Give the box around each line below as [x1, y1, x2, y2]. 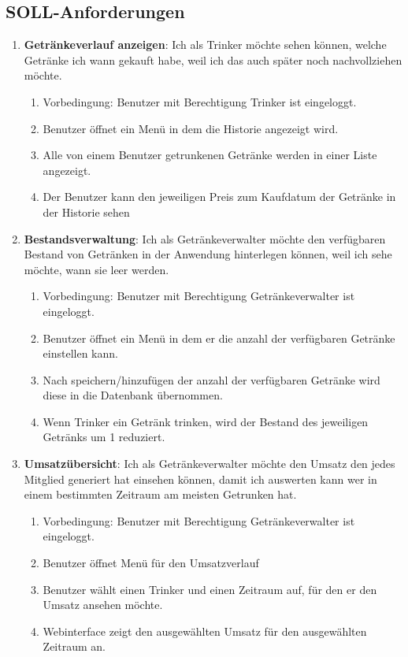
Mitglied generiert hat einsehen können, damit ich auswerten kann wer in [24, 470, 377, 487]
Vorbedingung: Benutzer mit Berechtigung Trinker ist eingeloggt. [43, 93, 357, 109]
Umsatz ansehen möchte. [43, 596, 163, 613]
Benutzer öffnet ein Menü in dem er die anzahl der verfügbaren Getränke [43, 329, 395, 346]
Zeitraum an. [43, 638, 106, 655]
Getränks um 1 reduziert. [43, 429, 165, 445]
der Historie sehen [43, 203, 130, 220]
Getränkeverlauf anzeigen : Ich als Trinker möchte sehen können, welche [24, 36, 387, 53]
